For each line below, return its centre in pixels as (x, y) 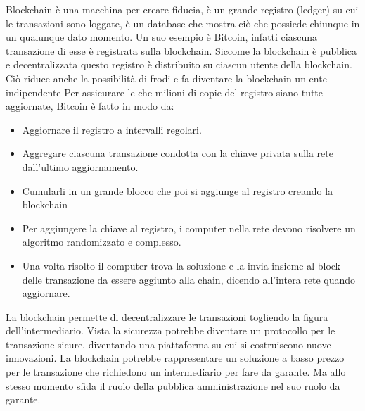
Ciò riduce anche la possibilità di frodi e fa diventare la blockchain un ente (166, 78)
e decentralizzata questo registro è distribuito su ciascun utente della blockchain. (179, 64)
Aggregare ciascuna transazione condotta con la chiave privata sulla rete (178, 153)
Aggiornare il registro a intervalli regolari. (112, 129)
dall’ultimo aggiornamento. (80, 166)
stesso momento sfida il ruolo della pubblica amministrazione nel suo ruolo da (173, 385)
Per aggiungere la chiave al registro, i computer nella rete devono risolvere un (189, 228)
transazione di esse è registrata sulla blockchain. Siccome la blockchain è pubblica (181, 50)
